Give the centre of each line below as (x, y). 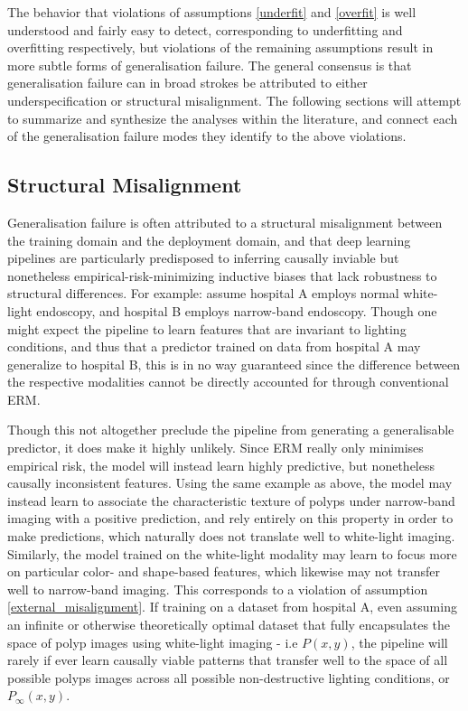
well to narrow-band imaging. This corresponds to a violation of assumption (218, 589)
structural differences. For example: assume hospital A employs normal (203, 293)
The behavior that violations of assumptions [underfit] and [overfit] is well (212, 12)
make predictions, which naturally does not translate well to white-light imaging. (231, 536)
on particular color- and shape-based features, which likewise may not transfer (224, 571)
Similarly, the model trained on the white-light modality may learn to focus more (232, 553)
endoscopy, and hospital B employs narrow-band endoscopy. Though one (237, 310)
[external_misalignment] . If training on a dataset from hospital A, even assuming (232, 607)
